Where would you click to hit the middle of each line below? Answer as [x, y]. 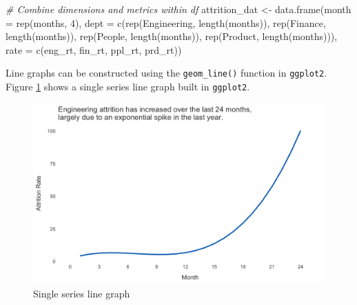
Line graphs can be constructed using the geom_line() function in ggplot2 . [166, 73]
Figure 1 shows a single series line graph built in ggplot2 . [128, 87]
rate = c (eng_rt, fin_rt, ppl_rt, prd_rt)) [94, 49]
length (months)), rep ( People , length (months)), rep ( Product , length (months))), [172, 36]
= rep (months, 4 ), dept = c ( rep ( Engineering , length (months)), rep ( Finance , [166, 22]
